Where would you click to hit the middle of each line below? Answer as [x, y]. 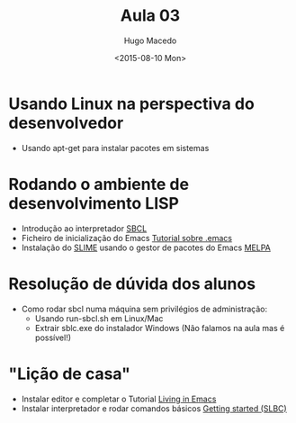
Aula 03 [150, 16]
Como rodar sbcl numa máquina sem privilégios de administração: [144, 309]
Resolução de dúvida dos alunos [132, 283]
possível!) [53, 337]
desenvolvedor [66, 123]
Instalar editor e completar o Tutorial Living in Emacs [119, 399]
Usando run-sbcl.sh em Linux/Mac [99, 318]
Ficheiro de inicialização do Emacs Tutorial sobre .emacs [127, 238]
